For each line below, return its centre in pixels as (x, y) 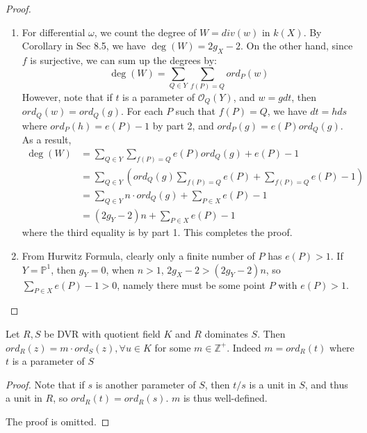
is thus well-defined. (225, 398)
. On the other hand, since (297, 46)
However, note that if (67, 96)
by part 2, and (183, 125)
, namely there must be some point (191, 284)
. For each (142, 111)
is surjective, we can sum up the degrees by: (124, 60)
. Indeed (244, 347)
